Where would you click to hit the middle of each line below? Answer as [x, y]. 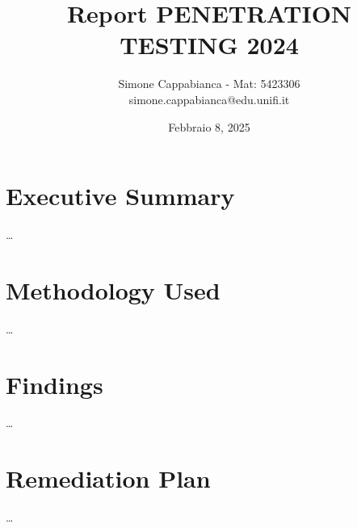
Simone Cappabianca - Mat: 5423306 [209, 84]
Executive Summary [120, 196]
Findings [55, 384]
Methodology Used [113, 289]
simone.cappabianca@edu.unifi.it [209, 99]
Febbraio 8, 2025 [209, 126]
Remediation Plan [108, 478]
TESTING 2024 [209, 45]
